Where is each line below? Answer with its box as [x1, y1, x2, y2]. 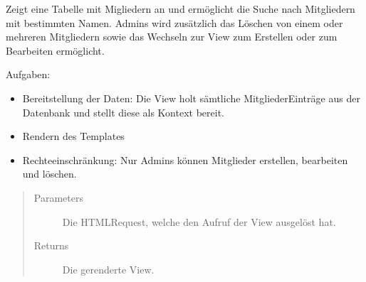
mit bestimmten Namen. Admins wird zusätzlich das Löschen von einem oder [6, 15, 343, 30]
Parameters [33, 190, 83, 205]
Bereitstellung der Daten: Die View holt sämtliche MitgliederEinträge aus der [22, 90, 360, 105]
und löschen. [22, 166, 77, 181]
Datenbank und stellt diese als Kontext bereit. [22, 104, 224, 119]
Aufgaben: [6, 67, 51, 82]
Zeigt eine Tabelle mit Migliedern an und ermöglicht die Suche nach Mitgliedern [6, 1, 355, 16]
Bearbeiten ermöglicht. [6, 43, 105, 58]
